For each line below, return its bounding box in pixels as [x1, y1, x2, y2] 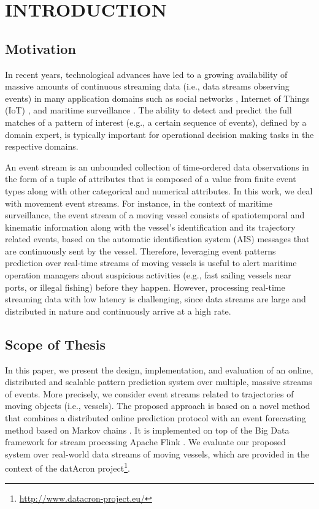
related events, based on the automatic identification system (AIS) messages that [5, 232, 310, 245]
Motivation [5, 39, 76, 58]
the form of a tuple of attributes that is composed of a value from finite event [5, 172, 296, 185]
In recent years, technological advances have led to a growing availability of [5, 67, 288, 80]
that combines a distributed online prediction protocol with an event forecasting [5, 411, 306, 424]
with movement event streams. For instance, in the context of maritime [5, 196, 273, 209]
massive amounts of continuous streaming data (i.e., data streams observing [5, 80, 290, 93]
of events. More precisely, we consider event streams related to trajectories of [5, 387, 294, 400]
